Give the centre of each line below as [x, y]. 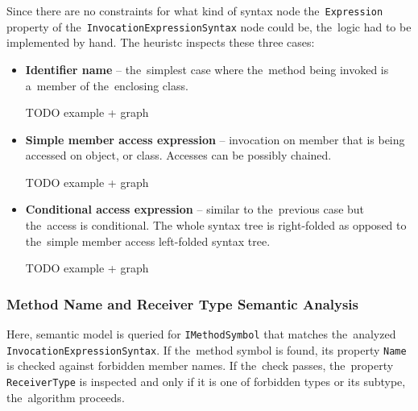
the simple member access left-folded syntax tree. [148, 241]
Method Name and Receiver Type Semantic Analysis [183, 303]
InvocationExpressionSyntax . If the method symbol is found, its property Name [207, 349]
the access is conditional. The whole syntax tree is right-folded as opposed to [216, 225]
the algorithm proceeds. [66, 397]
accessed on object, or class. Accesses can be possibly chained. [178, 155]
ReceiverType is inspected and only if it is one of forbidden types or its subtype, [206, 381]
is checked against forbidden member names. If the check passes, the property [200, 365]
